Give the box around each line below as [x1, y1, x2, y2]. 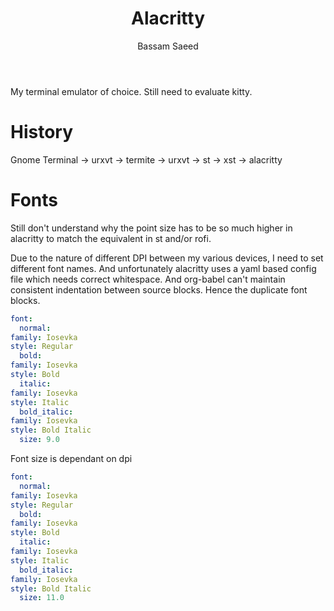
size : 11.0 [19, 593, 65, 603]
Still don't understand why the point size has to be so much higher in [10, 222, 293, 234]
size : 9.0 [19, 435, 60, 445]
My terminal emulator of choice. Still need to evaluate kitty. [10, 85, 253, 97]
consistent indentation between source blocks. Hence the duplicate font [10, 283, 308, 296]
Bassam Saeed [137, 40, 199, 52]
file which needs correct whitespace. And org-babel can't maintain [10, 273, 286, 285]
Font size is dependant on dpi [10, 453, 133, 465]
